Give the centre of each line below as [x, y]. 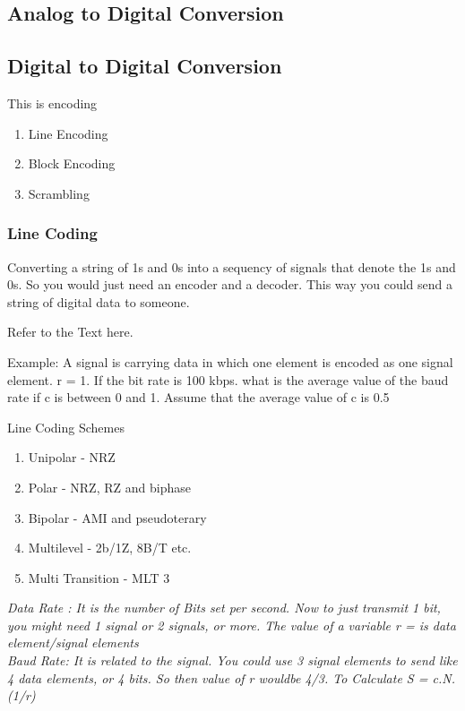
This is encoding [52, 103]
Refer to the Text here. [70, 332]
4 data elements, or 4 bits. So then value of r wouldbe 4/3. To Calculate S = [218, 677]
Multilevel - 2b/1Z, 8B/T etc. [110, 548]
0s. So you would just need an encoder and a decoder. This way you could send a [230, 284]
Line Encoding [68, 133]
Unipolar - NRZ [72, 457]
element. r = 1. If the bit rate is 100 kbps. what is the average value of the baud [228, 379]
